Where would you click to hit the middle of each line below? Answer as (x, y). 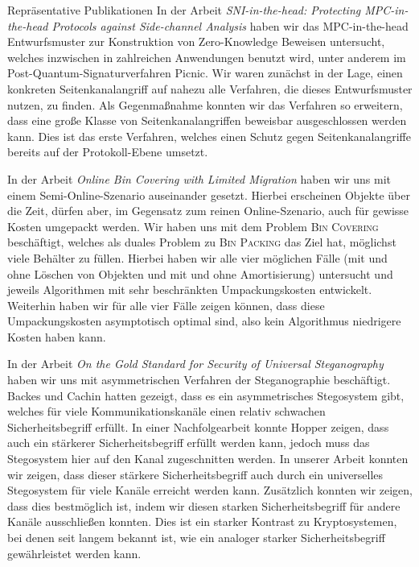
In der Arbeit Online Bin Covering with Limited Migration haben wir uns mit (199, 178)
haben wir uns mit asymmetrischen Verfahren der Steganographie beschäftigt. (199, 380)
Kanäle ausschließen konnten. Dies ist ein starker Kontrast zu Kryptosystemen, (202, 521)
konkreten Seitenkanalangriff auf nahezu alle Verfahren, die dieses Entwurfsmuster (210, 88)
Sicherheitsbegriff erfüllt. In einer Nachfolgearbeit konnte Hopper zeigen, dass (198, 426)
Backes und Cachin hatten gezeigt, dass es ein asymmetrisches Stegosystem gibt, (206, 395)
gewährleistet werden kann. (74, 553)
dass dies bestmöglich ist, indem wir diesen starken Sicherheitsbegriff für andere (204, 505)
